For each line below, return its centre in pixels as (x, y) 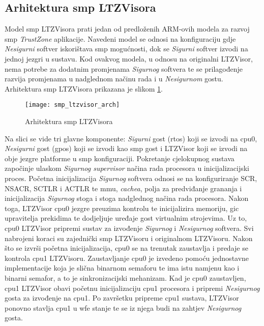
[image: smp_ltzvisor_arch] (72, 105)
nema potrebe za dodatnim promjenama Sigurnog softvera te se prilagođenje (124, 68)
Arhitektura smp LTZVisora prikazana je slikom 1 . (84, 88)
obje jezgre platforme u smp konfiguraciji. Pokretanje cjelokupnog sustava (120, 158)
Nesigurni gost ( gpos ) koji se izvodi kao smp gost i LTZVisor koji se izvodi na (126, 148)
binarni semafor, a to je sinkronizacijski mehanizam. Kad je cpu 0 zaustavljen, (125, 277)
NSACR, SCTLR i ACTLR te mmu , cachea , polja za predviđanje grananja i (123, 188)
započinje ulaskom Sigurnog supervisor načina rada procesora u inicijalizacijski (127, 168)
